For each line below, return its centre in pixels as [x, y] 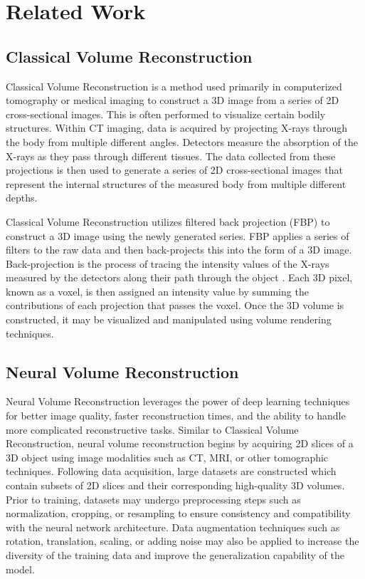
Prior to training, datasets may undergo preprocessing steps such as [153, 499]
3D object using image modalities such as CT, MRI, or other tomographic [167, 457]
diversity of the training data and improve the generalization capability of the [175, 555]
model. [20, 569]
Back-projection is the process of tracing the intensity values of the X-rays [168, 263]
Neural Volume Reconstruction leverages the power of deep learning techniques [178, 401]
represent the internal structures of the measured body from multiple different [176, 183]
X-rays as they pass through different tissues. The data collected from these [171, 156]
